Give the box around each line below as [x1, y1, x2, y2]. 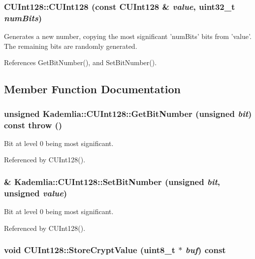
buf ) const [185, 244, 226, 256]
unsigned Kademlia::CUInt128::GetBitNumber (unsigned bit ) [4, 107, 252, 119]
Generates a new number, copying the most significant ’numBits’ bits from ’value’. [4, 31, 252, 41]
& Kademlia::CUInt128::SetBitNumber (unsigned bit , [4, 175, 221, 187]
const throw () [4, 118, 63, 131]
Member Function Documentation [4, 81, 181, 97]
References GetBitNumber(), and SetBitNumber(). [4, 57, 157, 68]
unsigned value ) [4, 186, 67, 199]
